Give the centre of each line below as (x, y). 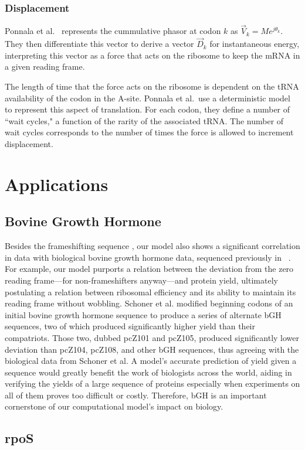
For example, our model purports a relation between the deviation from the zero (149, 269)
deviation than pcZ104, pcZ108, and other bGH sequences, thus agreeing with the (152, 349)
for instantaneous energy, (255, 44)
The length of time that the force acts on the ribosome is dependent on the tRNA (152, 86)
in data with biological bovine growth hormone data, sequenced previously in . (148, 257)
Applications (57, 184)
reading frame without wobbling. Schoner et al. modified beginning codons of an (149, 303)
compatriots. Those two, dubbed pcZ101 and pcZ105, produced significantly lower (152, 337)
